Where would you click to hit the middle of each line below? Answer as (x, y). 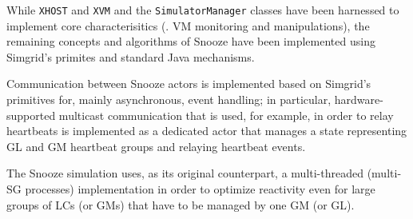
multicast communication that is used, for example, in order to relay (226, 115)
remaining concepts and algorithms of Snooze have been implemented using (191, 41)
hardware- (359, 100)
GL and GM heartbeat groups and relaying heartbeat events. (156, 146)
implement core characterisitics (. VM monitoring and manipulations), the (188, 25)
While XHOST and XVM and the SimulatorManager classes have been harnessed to (203, 10)
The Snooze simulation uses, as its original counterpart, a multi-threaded (185, 173)
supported (31, 115)
